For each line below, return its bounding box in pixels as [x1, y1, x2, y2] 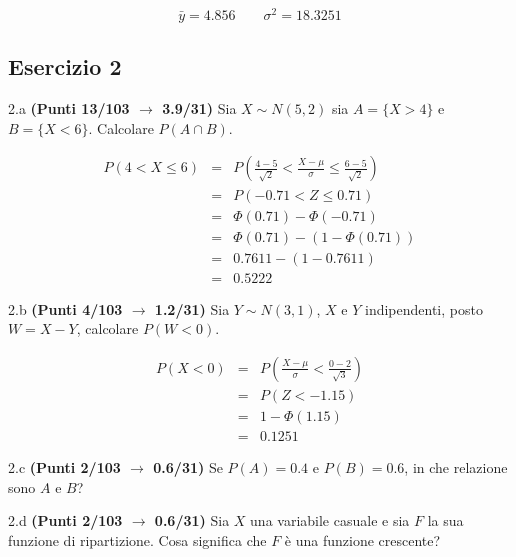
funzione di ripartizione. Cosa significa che [8, 529, 267, 550]
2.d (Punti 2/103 [8, 510, 123, 531]
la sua [427, 510, 464, 531]
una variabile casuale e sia [250, 510, 410, 531]
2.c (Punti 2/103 [8, 456, 121, 477]
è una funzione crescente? [284, 529, 441, 550]
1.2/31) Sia [154, 298, 230, 319]
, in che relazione [404, 456, 508, 477]
